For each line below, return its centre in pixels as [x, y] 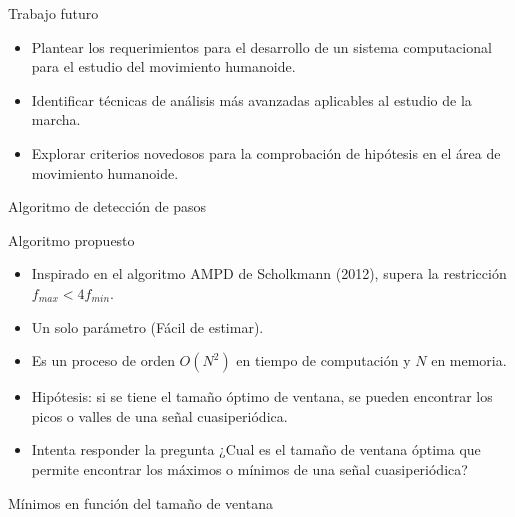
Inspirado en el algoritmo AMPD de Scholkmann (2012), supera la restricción [269, 273]
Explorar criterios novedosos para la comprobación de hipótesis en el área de [266, 152]
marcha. [56, 119]
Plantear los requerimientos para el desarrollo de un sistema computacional [261, 46]
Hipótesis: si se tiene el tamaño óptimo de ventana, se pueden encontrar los [262, 396]
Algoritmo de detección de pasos [107, 206]
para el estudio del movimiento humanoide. [163, 66]
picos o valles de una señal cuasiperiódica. [159, 415]
